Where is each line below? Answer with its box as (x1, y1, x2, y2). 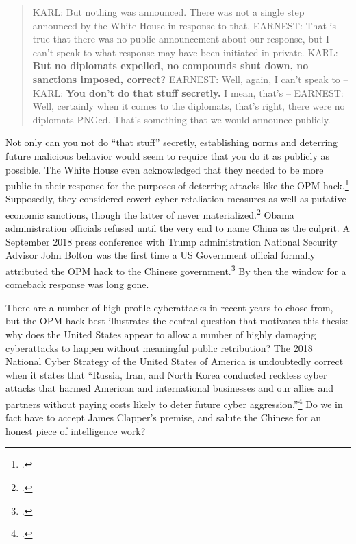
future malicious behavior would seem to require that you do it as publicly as (5, 148, 329, 163)
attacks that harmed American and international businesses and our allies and (5, 381, 333, 395)
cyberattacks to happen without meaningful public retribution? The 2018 (5, 340, 313, 355)
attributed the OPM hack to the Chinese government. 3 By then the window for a (5, 262, 346, 278)
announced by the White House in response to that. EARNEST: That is (32, 18, 336, 32)
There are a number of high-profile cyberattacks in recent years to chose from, (5, 300, 333, 314)
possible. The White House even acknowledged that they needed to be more (5, 162, 324, 176)
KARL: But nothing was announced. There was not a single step (32, 5, 305, 19)
